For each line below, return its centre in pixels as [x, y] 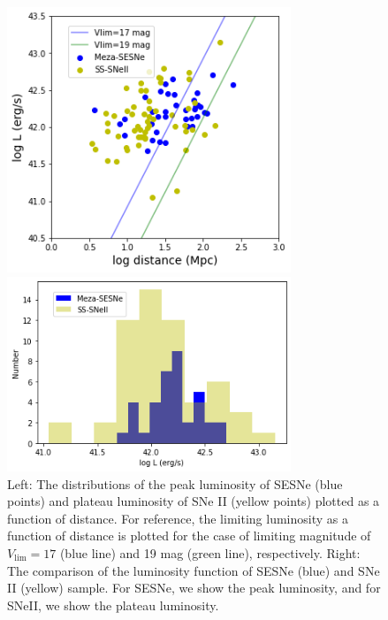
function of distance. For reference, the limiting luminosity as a [178, 518]
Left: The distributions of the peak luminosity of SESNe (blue [175, 483]
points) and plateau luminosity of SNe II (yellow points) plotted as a [194, 501]
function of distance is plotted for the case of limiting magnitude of [189, 536]
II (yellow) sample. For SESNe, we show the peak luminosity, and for [194, 588]
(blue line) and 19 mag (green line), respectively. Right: [210, 552]
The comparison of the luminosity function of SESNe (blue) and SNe [194, 570]
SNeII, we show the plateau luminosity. [113, 605]
